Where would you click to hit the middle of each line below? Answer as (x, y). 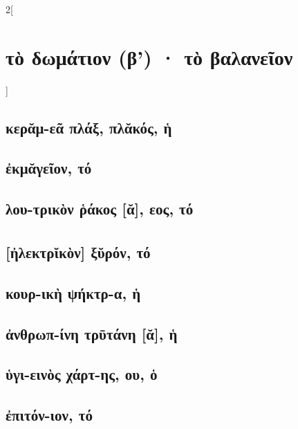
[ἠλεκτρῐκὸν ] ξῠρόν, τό (78, 252)
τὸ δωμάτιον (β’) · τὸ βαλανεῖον (149, 56)
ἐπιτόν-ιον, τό (49, 415)
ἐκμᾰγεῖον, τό (49, 168)
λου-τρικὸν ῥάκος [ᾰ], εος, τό (100, 209)
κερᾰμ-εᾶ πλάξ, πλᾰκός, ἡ (89, 127)
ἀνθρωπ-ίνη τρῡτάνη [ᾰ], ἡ (92, 333)
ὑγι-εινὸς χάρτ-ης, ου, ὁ (82, 374)
